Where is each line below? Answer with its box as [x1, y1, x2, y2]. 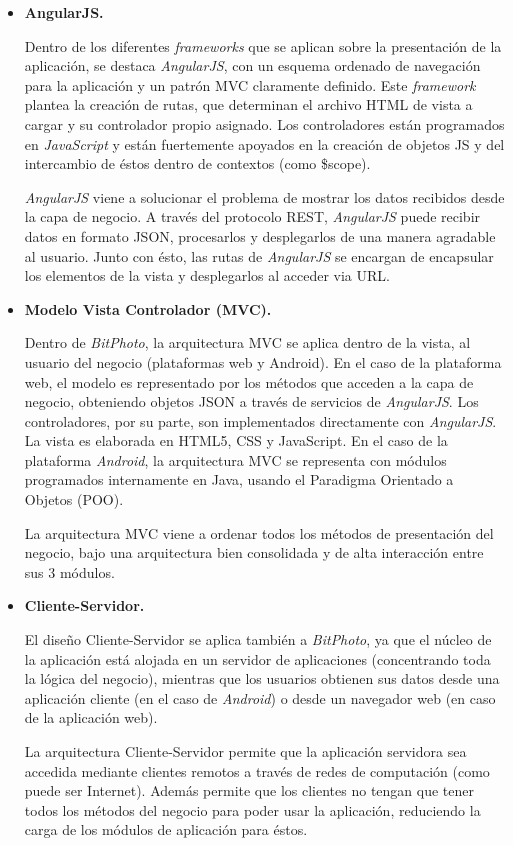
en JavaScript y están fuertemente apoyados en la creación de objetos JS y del [24, 133, 505, 154]
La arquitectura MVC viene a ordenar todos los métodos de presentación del [24, 522, 494, 543]
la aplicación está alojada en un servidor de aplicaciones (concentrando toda [24, 648, 491, 669]
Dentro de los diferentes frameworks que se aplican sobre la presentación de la [24, 35, 502, 56]
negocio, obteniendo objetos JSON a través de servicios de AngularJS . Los [24, 391, 479, 412]
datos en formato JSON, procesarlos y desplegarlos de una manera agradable [24, 225, 496, 246]
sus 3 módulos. [24, 561, 115, 582]
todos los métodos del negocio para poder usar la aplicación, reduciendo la [24, 799, 481, 820]
